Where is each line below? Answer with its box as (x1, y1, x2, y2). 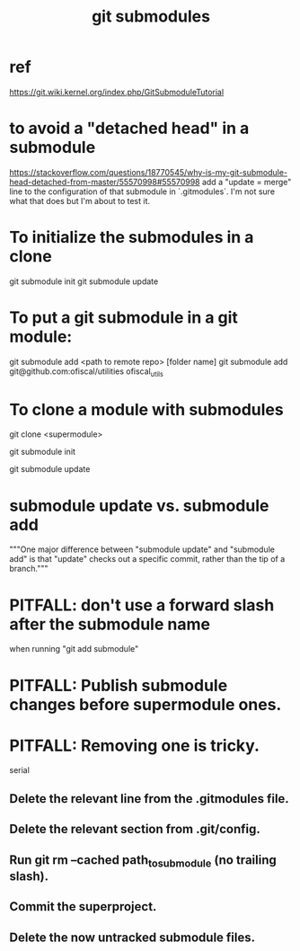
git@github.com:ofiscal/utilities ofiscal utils (9, 366, 164, 378)
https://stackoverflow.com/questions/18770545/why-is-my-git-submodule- (9, 166, 288, 177)
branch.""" (9, 564, 49, 574)
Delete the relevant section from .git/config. (9, 822, 260, 837)
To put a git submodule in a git (9, 307, 238, 327)
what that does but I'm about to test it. (9, 195, 151, 206)
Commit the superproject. (9, 899, 157, 914)
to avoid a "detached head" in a (9, 119, 250, 138)
